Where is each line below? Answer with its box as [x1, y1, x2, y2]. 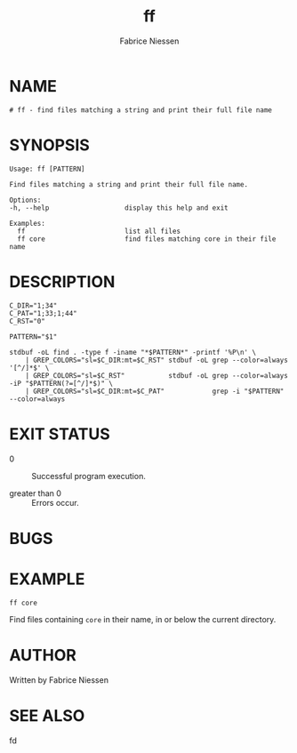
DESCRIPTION [9, 271, 116, 292]
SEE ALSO [9, 705, 85, 725]
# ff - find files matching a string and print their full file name [9, 105, 273, 115]
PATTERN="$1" [9, 332, 58, 341]
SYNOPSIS [9, 135, 91, 155]
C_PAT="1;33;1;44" [9, 308, 77, 317]
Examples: [9, 219, 46, 228]
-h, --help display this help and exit [9, 203, 229, 212]
